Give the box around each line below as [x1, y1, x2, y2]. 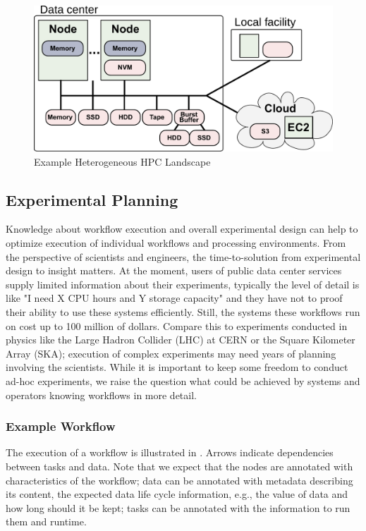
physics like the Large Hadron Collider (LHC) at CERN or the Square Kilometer [6, 332, 355, 347]
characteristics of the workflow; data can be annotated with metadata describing [6, 472, 353, 487]
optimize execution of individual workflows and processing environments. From [6, 236, 346, 250]
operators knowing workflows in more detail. [6, 387, 197, 402]
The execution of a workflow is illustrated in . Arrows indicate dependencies [6, 445, 334, 460]
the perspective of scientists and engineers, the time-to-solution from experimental [6, 249, 361, 264]
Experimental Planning [6, 188, 178, 210]
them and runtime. [6, 514, 87, 529]
